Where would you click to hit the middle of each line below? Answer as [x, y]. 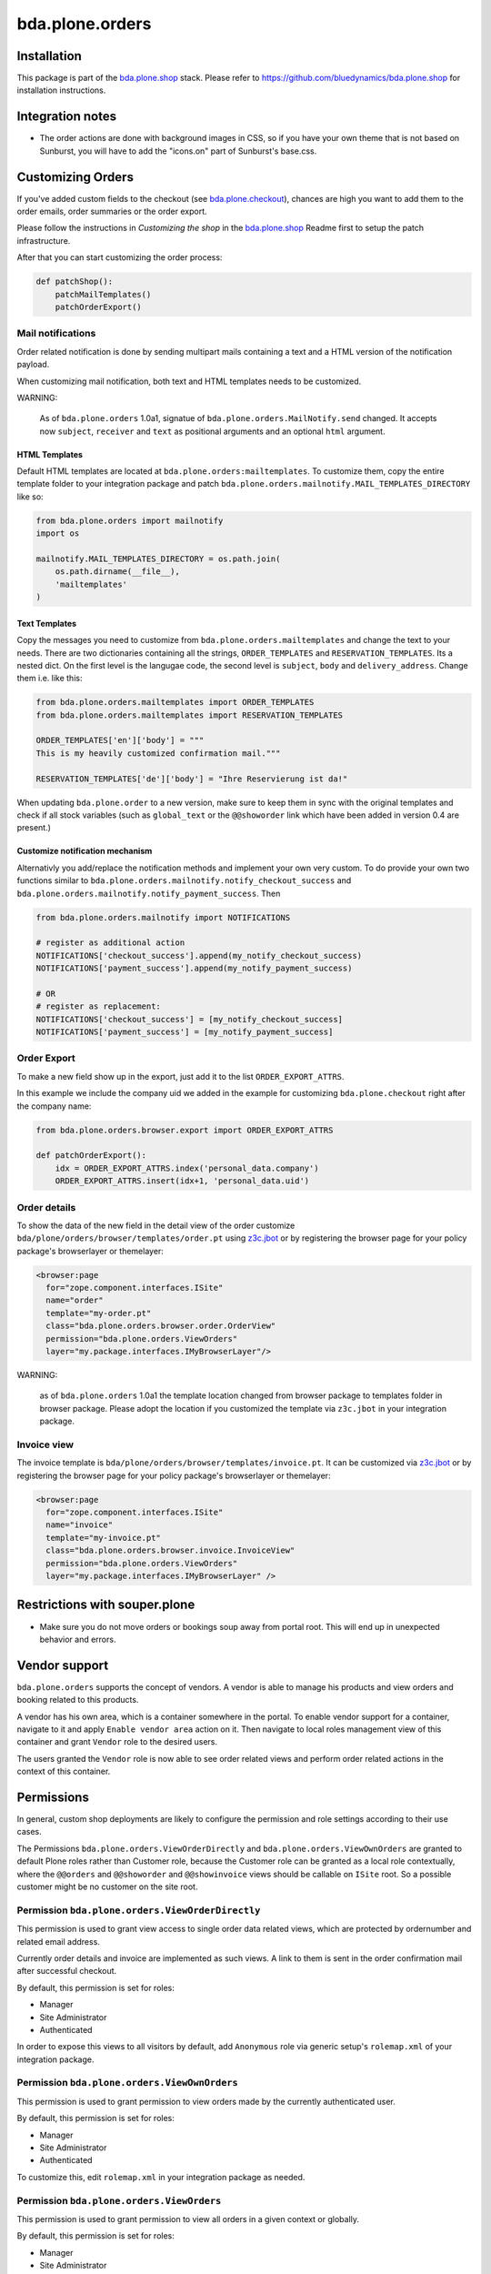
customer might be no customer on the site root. [107, 1887]
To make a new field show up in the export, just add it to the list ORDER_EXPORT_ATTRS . [180, 1076]
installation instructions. [61, 90]
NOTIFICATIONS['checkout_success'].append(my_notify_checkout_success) [199, 956]
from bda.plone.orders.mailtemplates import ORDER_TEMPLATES [175, 702]
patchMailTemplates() [103, 294]
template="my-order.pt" [99, 1313]
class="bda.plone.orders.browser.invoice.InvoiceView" [170, 1550]
